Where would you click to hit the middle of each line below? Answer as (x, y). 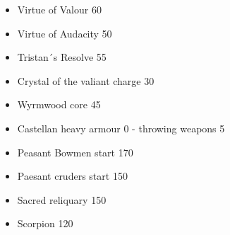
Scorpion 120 (45, 223)
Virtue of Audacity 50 (65, 33)
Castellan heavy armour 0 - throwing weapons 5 (121, 128)
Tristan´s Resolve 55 (62, 57)
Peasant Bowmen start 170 (75, 152)
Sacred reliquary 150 (62, 199)
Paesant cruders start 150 (72, 176)
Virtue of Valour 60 (59, 9)
